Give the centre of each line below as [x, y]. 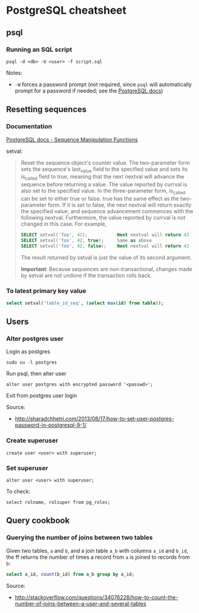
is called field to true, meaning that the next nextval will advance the [102, 178]
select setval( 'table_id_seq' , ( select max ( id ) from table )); [85, 303]
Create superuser [32, 441]
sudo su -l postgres [32, 363]
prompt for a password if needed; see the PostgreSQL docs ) [89, 91]
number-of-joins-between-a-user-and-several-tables [80, 603]
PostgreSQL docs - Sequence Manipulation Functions [72, 139]
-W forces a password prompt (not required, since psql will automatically [103, 84]
